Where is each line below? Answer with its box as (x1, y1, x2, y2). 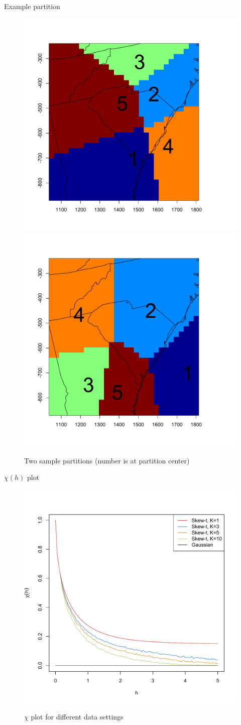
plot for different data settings (31, 711, 124, 721)
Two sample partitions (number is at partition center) (24, 455, 190, 465)
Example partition (4, 1, 60, 11)
